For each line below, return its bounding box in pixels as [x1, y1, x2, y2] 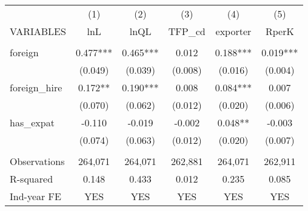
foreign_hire [10, 80, 62, 94]
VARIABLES [10, 24, 66, 38]
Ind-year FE [10, 189, 61, 203]
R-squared [10, 172, 53, 186]
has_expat [10, 115, 55, 129]
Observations [10, 154, 65, 168]
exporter [215, 24, 252, 38]
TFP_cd [168, 24, 206, 38]
